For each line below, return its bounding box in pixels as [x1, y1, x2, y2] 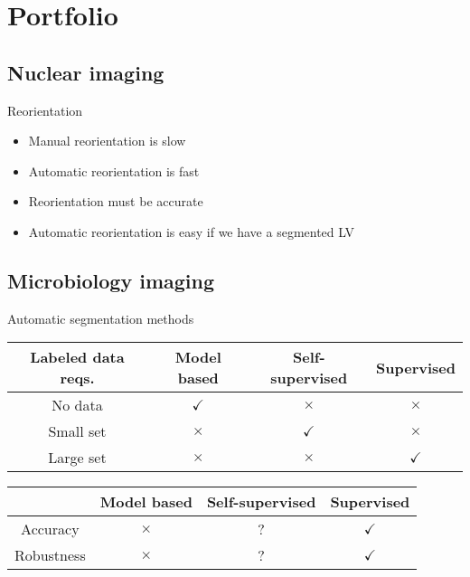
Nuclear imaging [7, 58, 164, 86]
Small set [48, 421, 107, 442]
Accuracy [21, 518, 80, 540]
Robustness [14, 544, 86, 566]
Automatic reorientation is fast [28, 161, 200, 180]
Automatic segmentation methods [7, 308, 194, 327]
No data [52, 394, 103, 416]
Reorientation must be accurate [28, 192, 203, 211]
